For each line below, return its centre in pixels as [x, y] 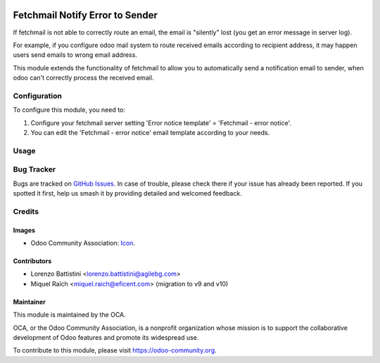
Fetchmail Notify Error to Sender [85, 15]
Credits [26, 211]
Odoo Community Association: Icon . [83, 243]
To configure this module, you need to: [69, 110]
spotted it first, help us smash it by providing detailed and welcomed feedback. [127, 193]
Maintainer [29, 302]
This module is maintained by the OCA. [69, 315]
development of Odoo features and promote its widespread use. [106, 337]
